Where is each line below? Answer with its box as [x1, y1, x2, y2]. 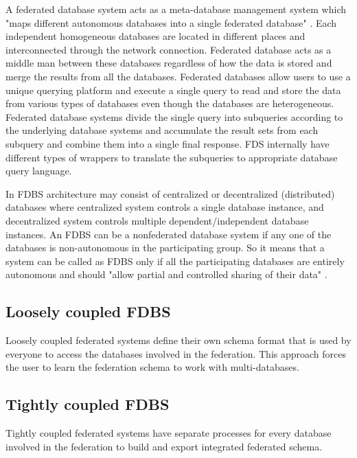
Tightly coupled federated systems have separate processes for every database [5, 426, 332, 440]
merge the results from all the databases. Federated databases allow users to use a [5, 69, 351, 83]
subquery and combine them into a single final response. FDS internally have [5, 136, 330, 150]
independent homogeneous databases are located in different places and [5, 29, 306, 43]
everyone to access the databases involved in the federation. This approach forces [5, 346, 347, 360]
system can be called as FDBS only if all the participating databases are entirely [5, 253, 345, 268]
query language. [5, 163, 72, 178]
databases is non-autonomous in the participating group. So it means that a [5, 240, 325, 255]
